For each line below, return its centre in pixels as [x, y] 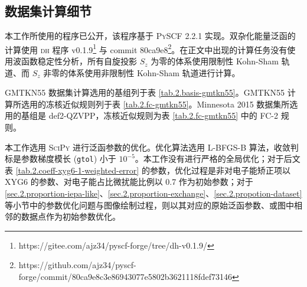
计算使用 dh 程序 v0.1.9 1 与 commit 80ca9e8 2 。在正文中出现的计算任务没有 [146, 48]
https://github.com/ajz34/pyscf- [77, 265]
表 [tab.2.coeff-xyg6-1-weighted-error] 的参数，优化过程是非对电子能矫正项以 [148, 170]
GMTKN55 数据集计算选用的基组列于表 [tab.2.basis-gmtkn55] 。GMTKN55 [145, 92]
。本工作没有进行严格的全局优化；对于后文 [218, 159]
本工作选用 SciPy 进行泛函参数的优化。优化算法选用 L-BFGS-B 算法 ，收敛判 [152, 147]
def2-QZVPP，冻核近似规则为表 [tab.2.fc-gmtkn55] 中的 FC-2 [163, 115]
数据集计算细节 [48, 11]
